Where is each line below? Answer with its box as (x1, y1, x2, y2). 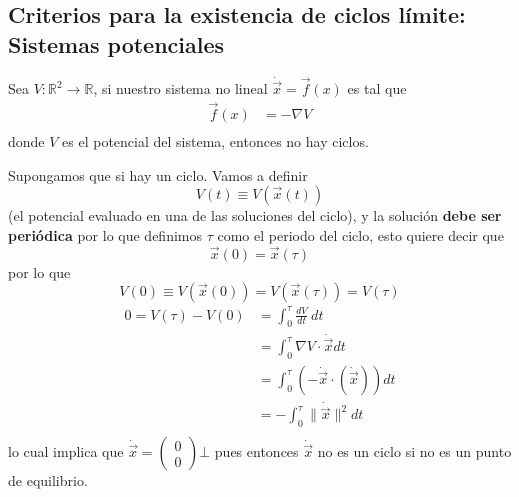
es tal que (347, 78, 407, 99)
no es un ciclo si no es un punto (317, 441, 512, 462)
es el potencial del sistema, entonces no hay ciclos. (62, 130, 369, 151)
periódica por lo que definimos (8, 224, 202, 245)
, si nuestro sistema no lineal (93, 78, 268, 99)
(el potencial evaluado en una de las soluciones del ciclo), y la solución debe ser (8, 205, 502, 226)
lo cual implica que (8, 441, 124, 462)
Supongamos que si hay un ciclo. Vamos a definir (8, 164, 308, 185)
